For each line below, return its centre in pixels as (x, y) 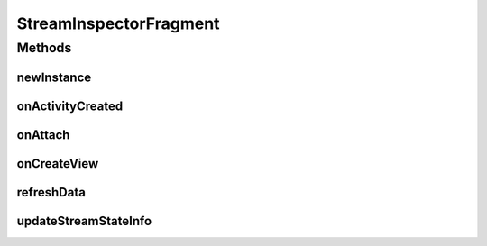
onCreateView (58, 164)
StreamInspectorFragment (118, 23)
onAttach (43, 135)
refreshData (51, 192)
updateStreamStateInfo (84, 221)
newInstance (54, 77)
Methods (44, 48)
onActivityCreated (70, 106)
